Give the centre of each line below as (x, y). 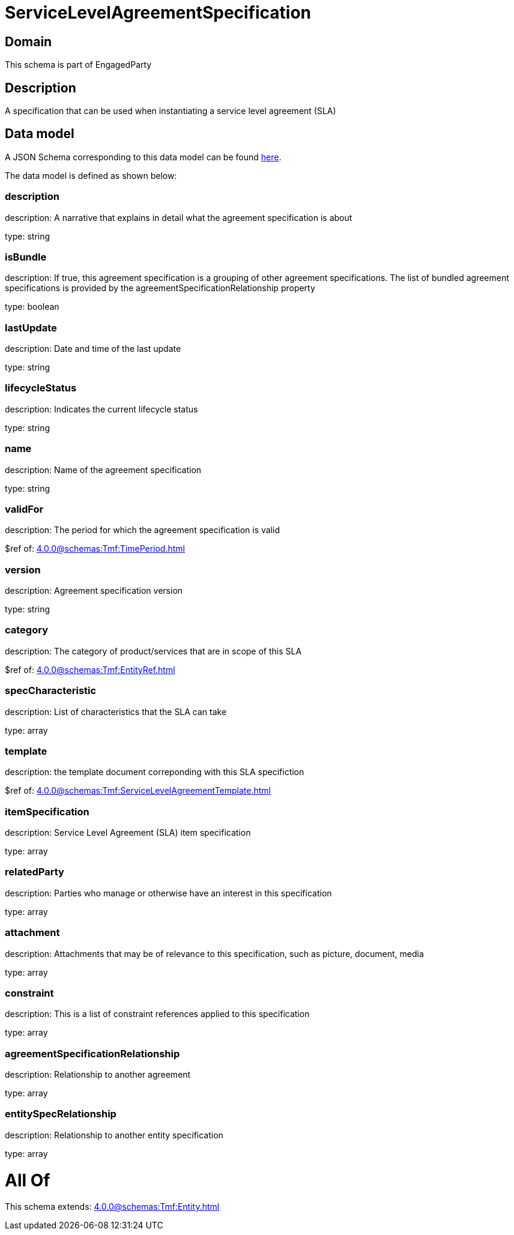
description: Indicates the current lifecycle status (101, 409)
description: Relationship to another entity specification (114, 1135)
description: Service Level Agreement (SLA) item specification (128, 833)
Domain (29, 41)
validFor (24, 509)
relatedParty (35, 872)
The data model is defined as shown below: (91, 175)
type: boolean (32, 307)
